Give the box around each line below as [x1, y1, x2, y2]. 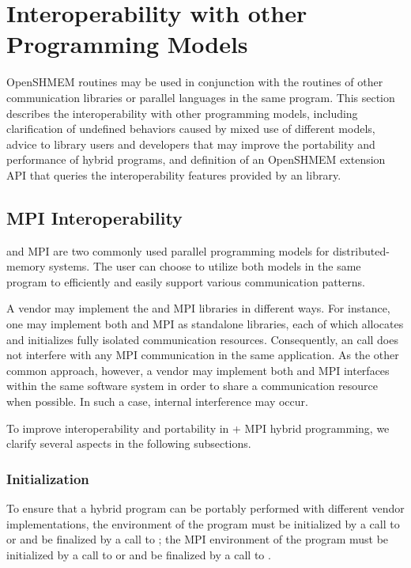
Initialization [6, 468, 89, 488]
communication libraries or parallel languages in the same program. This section [6, 89, 395, 105]
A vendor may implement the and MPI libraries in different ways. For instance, [6, 300, 390, 316]
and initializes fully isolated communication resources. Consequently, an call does [6, 331, 398, 347]
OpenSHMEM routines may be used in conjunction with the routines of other [6, 74, 383, 90]
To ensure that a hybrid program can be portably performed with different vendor [6, 500, 405, 517]
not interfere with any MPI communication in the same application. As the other [6, 346, 399, 363]
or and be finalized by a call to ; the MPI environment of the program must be [6, 531, 389, 547]
